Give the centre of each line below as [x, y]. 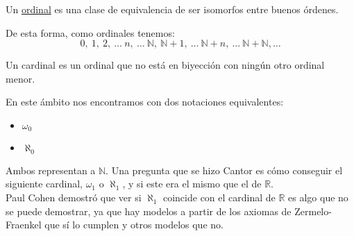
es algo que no [318, 197]
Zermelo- [313, 211]
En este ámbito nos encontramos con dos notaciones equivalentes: [145, 102]
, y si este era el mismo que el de [192, 184]
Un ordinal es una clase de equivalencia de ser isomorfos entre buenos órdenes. [172, 9]
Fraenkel [24, 225]
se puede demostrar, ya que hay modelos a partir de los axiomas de [149, 211]
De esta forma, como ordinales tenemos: [90, 32]
